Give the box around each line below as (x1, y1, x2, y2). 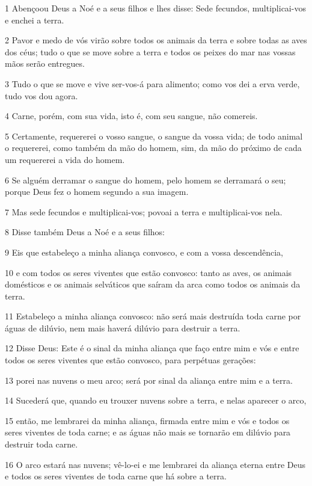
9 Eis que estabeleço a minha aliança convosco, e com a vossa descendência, (5, 245, 283, 258)
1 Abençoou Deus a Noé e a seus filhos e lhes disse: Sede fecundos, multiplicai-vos (5, 2, 306, 14)
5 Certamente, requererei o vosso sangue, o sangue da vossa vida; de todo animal (5, 129, 303, 142)
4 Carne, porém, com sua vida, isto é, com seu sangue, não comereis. (5, 109, 258, 122)
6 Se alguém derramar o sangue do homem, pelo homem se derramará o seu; (5, 173, 286, 186)
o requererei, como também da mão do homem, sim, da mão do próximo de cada (5, 141, 302, 154)
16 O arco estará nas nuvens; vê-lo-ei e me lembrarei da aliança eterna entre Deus (5, 458, 305, 470)
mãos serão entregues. (5, 57, 85, 70)
